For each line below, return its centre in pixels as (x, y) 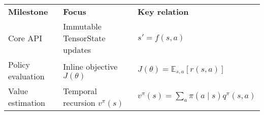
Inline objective (90, 66)
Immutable (82, 26)
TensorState (84, 38)
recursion (79, 103)
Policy (19, 64)
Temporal (80, 91)
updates (77, 50)
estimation (27, 103)
